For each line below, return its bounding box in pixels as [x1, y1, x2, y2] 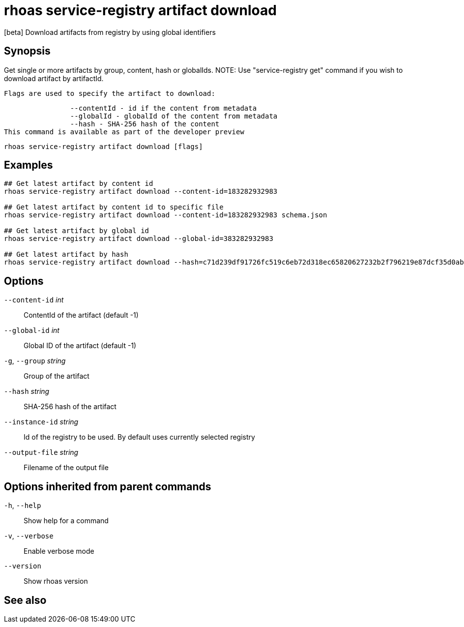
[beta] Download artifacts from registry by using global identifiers [4, 28, 216, 36]
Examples [4, 159, 53, 172]
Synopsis [4, 45, 51, 58]
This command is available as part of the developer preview [4, 127, 244, 136]
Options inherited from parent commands [4, 480, 211, 493]
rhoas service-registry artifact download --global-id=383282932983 [4, 235, 273, 243]
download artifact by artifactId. [4, 74, 104, 83]
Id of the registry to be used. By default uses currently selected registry [24, 433, 255, 442]
